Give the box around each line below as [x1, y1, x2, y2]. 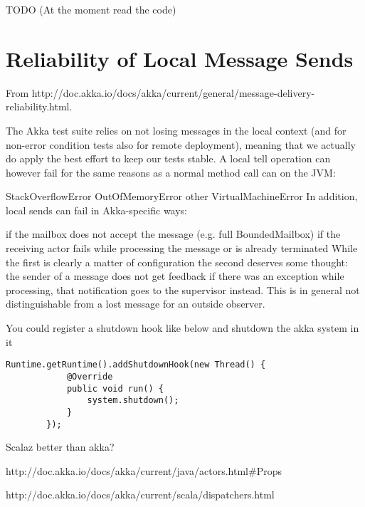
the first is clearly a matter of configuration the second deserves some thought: [6, 254, 348, 269]
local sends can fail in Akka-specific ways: [6, 202, 188, 217]
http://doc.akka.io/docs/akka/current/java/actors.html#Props [6, 463, 282, 478]
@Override [66, 371, 113, 382]
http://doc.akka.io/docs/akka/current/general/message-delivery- [31, 85, 315, 100]
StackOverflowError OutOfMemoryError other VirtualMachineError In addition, [6, 189, 358, 204]
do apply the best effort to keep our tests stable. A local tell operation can [6, 151, 331, 166]
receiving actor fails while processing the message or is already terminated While [6, 241, 358, 256]
